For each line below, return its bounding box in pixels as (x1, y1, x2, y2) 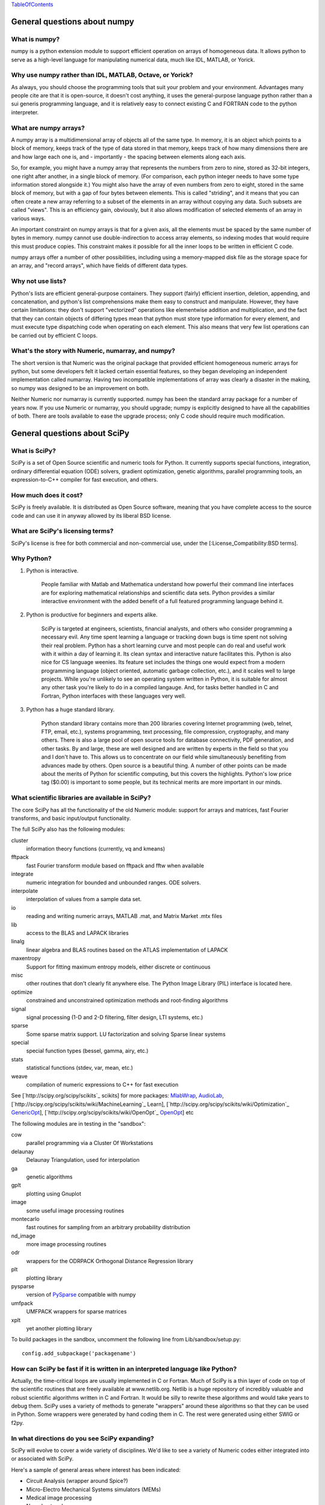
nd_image (11, 1232, 36, 1240)
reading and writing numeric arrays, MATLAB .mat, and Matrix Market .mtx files (26, 913, 223, 920)
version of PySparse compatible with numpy (26, 1291, 136, 1299)
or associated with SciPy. (11, 1455, 74, 1462)
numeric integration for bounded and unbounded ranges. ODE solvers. (26, 879, 201, 886)
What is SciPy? (11, 446, 57, 455)
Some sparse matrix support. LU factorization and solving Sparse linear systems (26, 1030, 226, 1038)
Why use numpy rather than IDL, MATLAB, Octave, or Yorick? (11, 71, 194, 79)
